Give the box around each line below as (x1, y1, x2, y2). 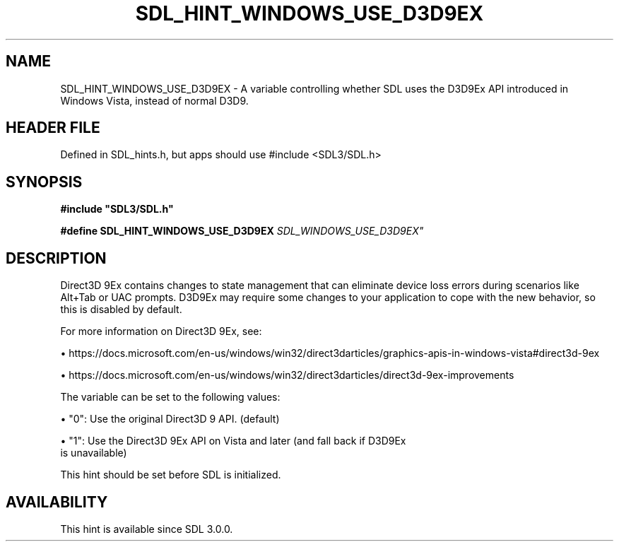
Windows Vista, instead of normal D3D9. (60, 94, 249, 107)
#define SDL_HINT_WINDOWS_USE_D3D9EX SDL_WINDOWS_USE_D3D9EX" (60, 225, 424, 237)
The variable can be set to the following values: (60, 391, 281, 404)
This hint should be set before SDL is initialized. (60, 469, 281, 481)
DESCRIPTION (6, 249, 107, 267)
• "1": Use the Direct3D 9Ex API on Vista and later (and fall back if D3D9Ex (60, 435, 406, 447)
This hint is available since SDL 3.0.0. (60, 522, 233, 535)
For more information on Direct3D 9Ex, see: (60, 325, 262, 338)
